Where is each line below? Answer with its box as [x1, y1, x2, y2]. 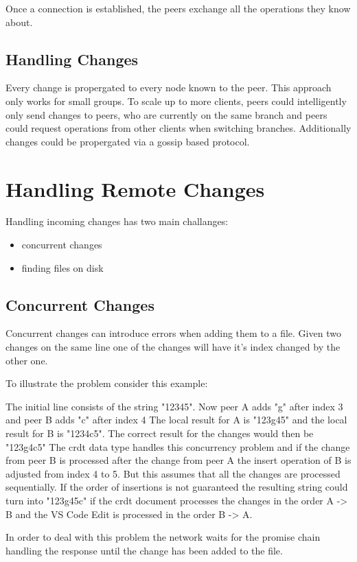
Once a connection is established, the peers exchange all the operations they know [5, 1, 351, 15]
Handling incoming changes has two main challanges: [5, 214, 229, 229]
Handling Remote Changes [5, 174, 265, 202]
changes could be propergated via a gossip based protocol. [5, 134, 250, 148]
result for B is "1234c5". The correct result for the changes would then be [5, 426, 314, 441]
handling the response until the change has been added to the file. [5, 543, 283, 557]
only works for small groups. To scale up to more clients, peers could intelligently [5, 93, 347, 108]
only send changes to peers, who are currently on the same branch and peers [5, 107, 327, 121]
